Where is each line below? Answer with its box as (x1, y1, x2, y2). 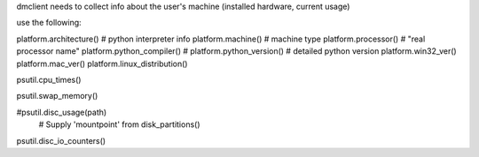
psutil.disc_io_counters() (16, 135, 106, 146)
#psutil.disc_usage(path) (16, 107, 107, 117)
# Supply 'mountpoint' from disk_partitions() (38, 119, 200, 130)
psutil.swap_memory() (16, 91, 98, 101)
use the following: (16, 18, 82, 28)
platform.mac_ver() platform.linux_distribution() (16, 58, 188, 69)
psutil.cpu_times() (16, 74, 82, 85)
